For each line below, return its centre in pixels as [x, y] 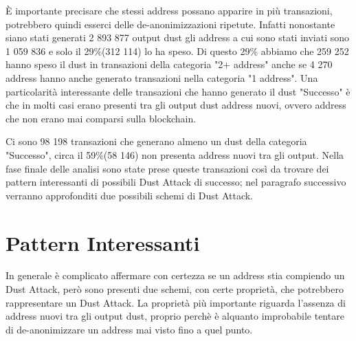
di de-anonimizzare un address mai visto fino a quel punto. [129, 329]
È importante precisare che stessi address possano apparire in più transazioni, [169, 10]
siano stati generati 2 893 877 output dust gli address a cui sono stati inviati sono [178, 37]
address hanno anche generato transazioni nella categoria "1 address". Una [162, 77]
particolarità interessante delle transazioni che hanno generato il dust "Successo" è [178, 91]
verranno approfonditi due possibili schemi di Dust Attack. [129, 195]
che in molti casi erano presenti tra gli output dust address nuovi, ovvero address [176, 105]
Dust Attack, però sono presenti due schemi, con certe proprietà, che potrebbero [175, 289]
